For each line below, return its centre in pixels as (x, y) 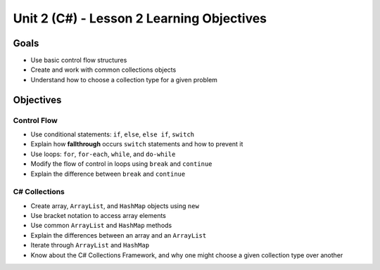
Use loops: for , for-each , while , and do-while (103, 154)
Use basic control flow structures (79, 60)
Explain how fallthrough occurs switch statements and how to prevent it (137, 144)
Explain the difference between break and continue (108, 174)
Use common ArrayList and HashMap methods (101, 226)
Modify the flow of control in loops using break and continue (121, 164)
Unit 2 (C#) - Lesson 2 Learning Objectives (140, 18)
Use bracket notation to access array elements (99, 216)
